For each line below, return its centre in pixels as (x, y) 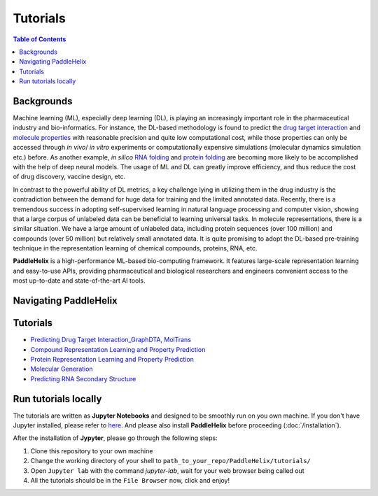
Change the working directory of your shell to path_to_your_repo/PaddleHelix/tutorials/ (171, 461)
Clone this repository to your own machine (92, 451)
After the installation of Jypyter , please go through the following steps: (115, 438)
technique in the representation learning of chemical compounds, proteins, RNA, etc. (135, 248)
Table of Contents (40, 39)
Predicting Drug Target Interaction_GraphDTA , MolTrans (111, 340)
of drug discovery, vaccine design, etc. (69, 177)
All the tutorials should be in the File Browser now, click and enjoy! (130, 480)
